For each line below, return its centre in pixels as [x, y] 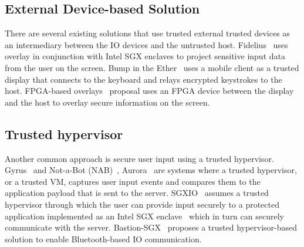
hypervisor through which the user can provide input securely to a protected [142, 204]
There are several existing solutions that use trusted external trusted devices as [147, 33]
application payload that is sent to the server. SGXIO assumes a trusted [137, 193]
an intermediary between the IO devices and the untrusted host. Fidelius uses [146, 44]
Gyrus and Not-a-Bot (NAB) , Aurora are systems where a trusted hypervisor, [151, 170]
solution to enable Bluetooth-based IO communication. [103, 238]
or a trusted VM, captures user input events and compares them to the [133, 181]
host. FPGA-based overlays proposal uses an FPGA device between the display [149, 91]
